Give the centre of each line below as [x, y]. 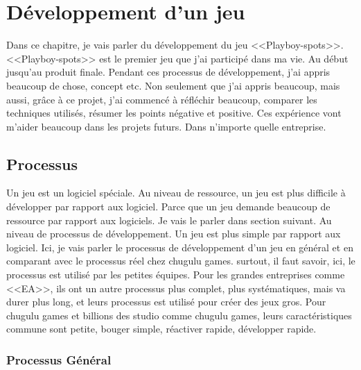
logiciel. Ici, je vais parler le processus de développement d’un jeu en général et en [180, 247]
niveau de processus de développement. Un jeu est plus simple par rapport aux [174, 234]
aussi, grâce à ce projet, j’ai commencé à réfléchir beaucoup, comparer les [162, 99]
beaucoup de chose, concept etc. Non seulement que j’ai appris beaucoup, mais [173, 85]
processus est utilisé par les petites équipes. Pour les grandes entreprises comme [176, 275]
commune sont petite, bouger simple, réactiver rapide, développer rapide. [161, 329]
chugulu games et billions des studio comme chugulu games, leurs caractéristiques [179, 315]
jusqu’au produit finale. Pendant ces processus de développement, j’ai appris [168, 72]
